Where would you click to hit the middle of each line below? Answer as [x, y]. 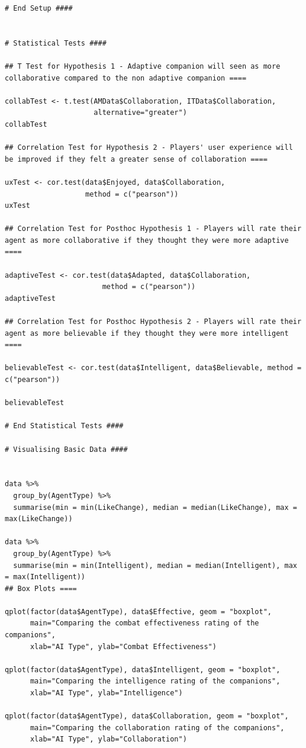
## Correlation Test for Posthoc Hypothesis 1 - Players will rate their [153, 229]
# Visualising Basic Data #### [66, 449]
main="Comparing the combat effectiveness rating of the [144, 623]
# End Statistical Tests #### [64, 426]
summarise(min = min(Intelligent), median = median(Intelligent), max [155, 565]
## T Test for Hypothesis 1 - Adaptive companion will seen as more [143, 66]
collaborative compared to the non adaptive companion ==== [126, 78]
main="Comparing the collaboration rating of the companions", [157, 728]
